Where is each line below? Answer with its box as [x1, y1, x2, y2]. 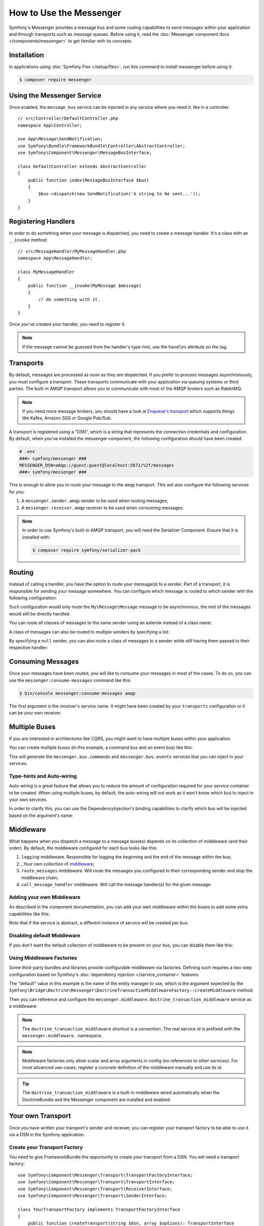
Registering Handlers [9, 217, 75, 226]
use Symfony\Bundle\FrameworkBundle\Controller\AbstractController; [18, 143, 185, 149]
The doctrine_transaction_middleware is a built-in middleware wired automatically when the [22, 1090, 220, 1096]
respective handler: [9, 645, 48, 651]
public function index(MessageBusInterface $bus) [27, 177, 149, 183]
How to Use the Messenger [9, 7, 122, 18]
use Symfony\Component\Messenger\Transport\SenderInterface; [18, 1193, 167, 1199]
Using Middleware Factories [9, 954, 77, 961]
